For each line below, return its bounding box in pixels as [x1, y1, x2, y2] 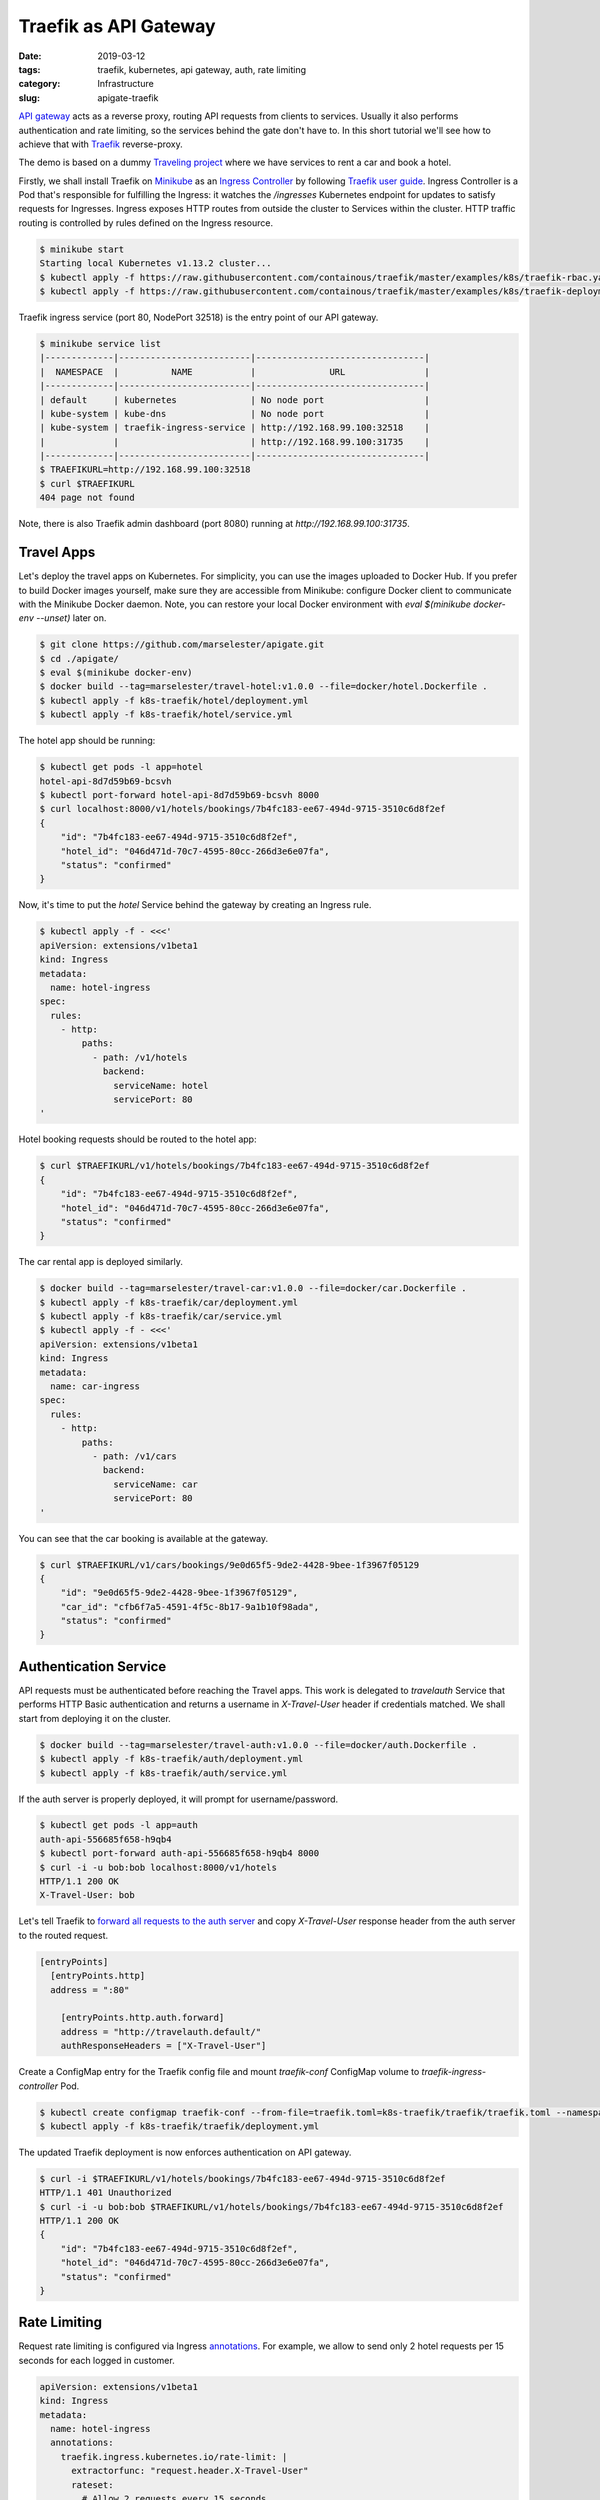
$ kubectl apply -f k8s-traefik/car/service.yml [39, 1311, 283, 1322]
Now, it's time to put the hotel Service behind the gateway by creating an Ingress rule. [18, 899, 372, 911]
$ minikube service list [39, 338, 162, 349]
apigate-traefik [97, 91, 159, 104]
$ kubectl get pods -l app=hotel [39, 761, 204, 773]
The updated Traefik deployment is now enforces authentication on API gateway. [18, 2146, 352, 2158]
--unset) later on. [35, 612, 107, 624]
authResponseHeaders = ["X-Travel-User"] [60, 2040, 267, 2052]
